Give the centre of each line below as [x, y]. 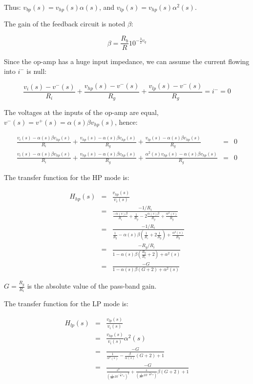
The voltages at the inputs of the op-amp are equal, [81, 112]
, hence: [126, 122]
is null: [37, 71]
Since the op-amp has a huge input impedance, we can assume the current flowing [127, 61]
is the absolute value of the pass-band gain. [92, 286]
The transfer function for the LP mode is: [66, 304]
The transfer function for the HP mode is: [67, 177]
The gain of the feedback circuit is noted [65, 24]
